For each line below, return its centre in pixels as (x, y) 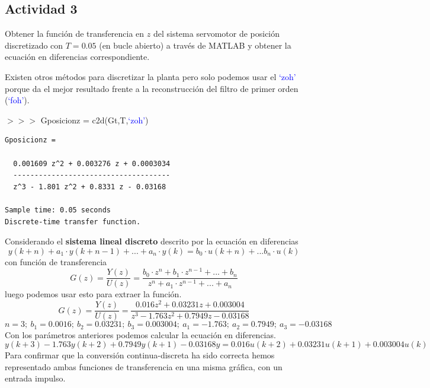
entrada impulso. (35, 378)
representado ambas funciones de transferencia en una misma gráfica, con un (144, 366)
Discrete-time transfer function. (73, 222)
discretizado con (34, 45)
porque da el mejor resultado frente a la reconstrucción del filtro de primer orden (152, 88)
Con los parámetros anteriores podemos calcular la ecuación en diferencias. (140, 334)
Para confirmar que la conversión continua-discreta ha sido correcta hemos (140, 355)
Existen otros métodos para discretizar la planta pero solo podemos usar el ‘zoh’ (150, 76)
